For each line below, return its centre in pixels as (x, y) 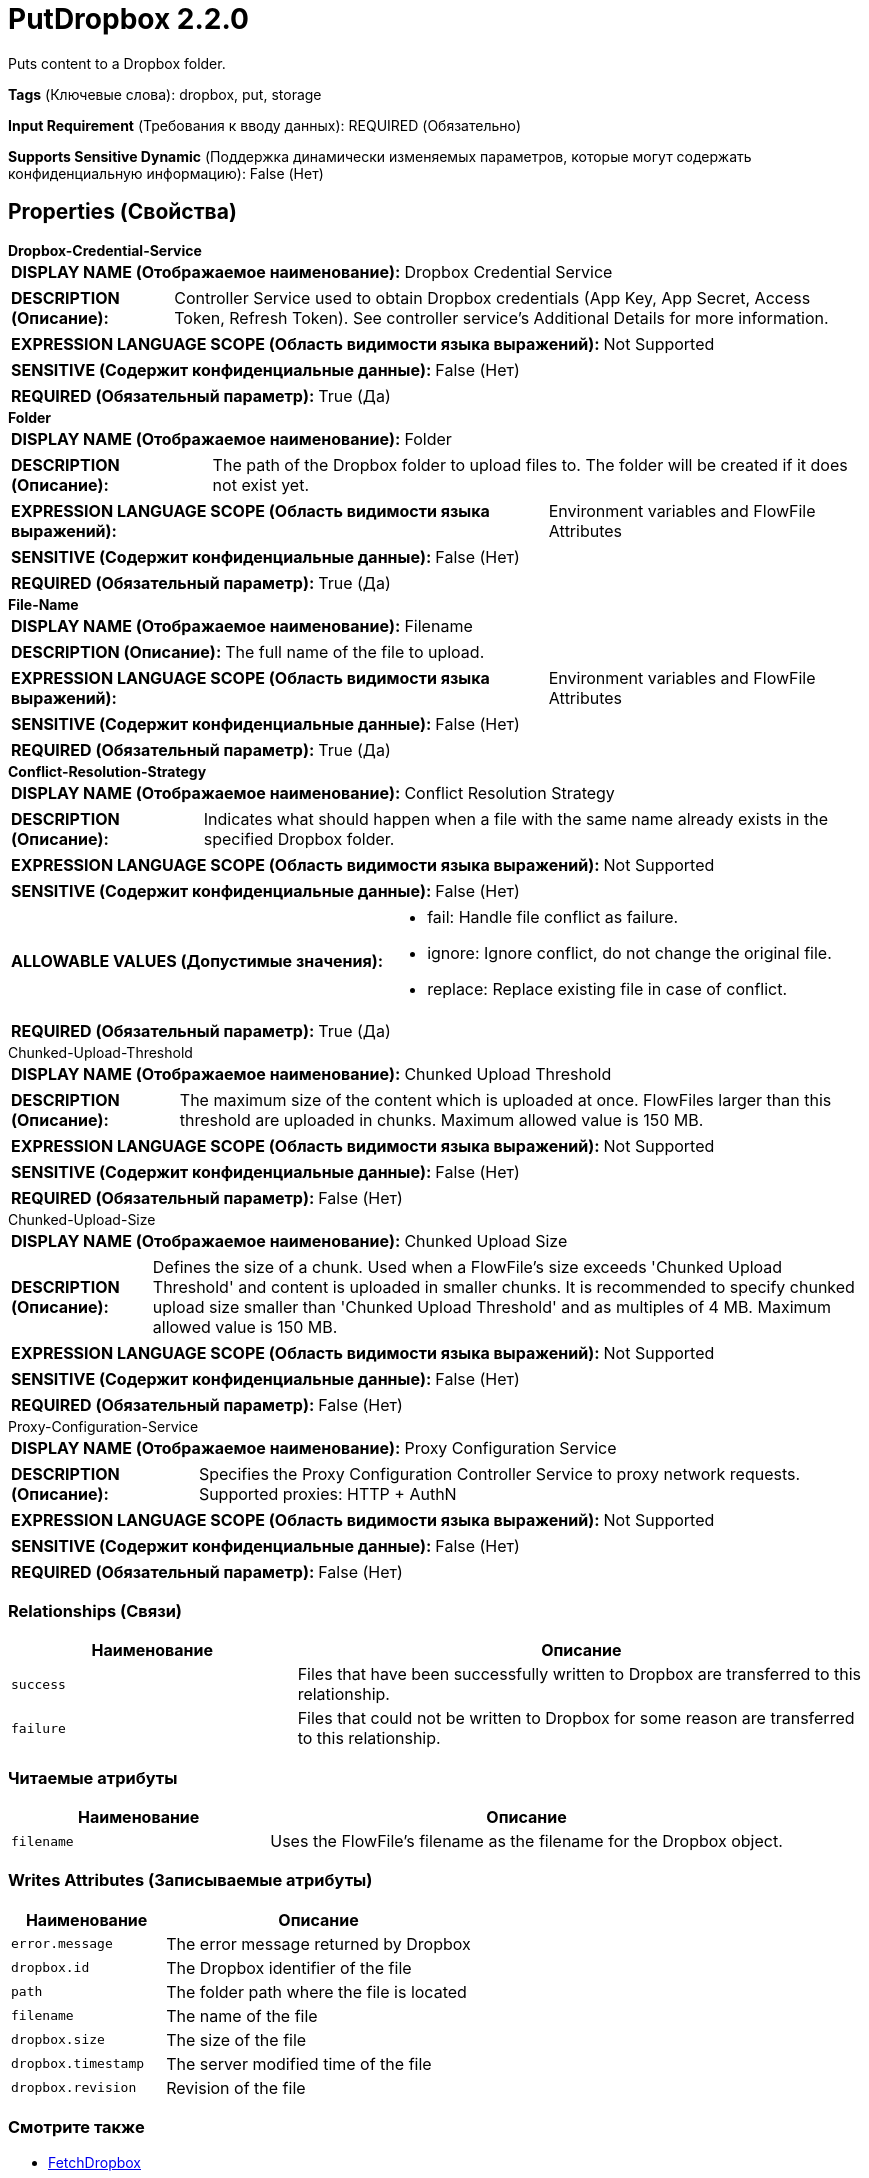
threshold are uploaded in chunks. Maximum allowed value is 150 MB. (441, 1119)
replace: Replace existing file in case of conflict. (607, 988)
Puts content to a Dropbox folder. (117, 63)
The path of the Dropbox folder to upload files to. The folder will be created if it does (530, 464)
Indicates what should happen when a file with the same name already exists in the (515, 818)
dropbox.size (58, 2040)
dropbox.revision (74, 2088)
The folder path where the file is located (316, 1991)
